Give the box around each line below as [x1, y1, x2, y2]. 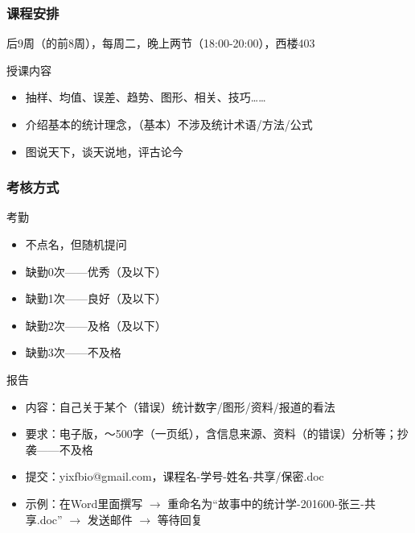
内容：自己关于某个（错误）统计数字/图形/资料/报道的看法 [25, 398, 335, 415]
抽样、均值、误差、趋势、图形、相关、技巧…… [25, 89, 266, 105]
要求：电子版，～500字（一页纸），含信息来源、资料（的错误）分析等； [25, 425, 397, 442]
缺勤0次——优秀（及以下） [25, 262, 166, 279]
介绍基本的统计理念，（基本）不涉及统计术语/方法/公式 [25, 116, 313, 132]
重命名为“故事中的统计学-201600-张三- [167, 494, 364, 511]
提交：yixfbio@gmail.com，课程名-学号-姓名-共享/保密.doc [25, 468, 324, 485]
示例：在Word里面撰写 [25, 494, 143, 511]
